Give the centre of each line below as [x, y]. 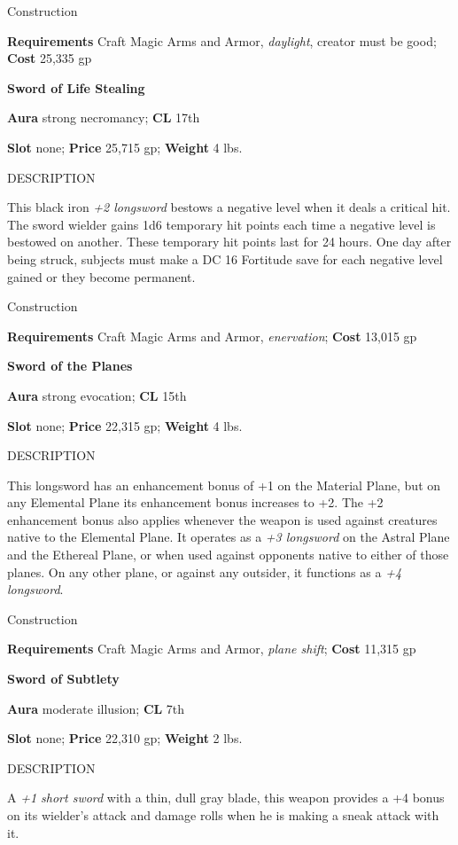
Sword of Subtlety [63, 679]
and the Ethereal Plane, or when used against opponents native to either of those [228, 555]
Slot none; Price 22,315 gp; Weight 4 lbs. [125, 425]
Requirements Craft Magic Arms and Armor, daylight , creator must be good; [222, 40]
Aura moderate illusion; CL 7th [96, 708]
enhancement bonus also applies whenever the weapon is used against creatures [222, 519]
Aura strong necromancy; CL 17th [104, 117]
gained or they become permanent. [101, 276]
